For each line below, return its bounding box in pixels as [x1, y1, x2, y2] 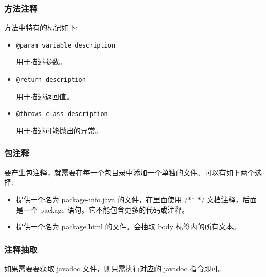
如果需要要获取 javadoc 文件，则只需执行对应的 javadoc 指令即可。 [4, 263, 226, 273]
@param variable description [16, 41, 116, 49]
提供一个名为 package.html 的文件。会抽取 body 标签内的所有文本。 [16, 221, 240, 232]
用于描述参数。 [16, 56, 66, 67]
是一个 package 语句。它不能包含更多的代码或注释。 [16, 204, 189, 215]
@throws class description [16, 110, 108, 118]
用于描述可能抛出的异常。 [16, 125, 102, 135]
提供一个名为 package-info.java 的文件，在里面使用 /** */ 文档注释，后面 [16, 194, 257, 204]
